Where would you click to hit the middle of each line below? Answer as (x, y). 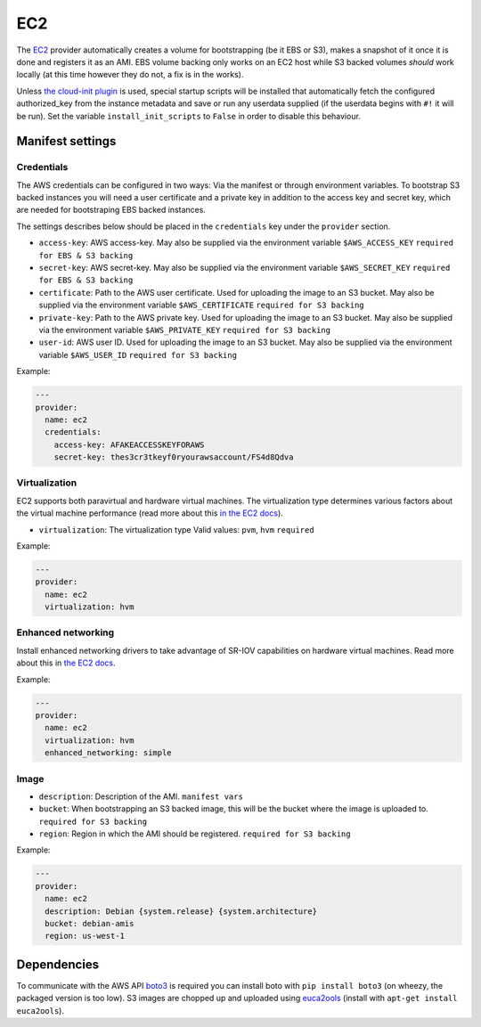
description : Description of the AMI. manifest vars (141, 796)
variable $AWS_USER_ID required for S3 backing (138, 355)
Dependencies (58, 964)
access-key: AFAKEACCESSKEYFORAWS (129, 444)
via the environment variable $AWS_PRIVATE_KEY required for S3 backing (185, 330)
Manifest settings (66, 141)
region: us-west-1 (85, 936)
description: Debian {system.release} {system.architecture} (181, 911)
